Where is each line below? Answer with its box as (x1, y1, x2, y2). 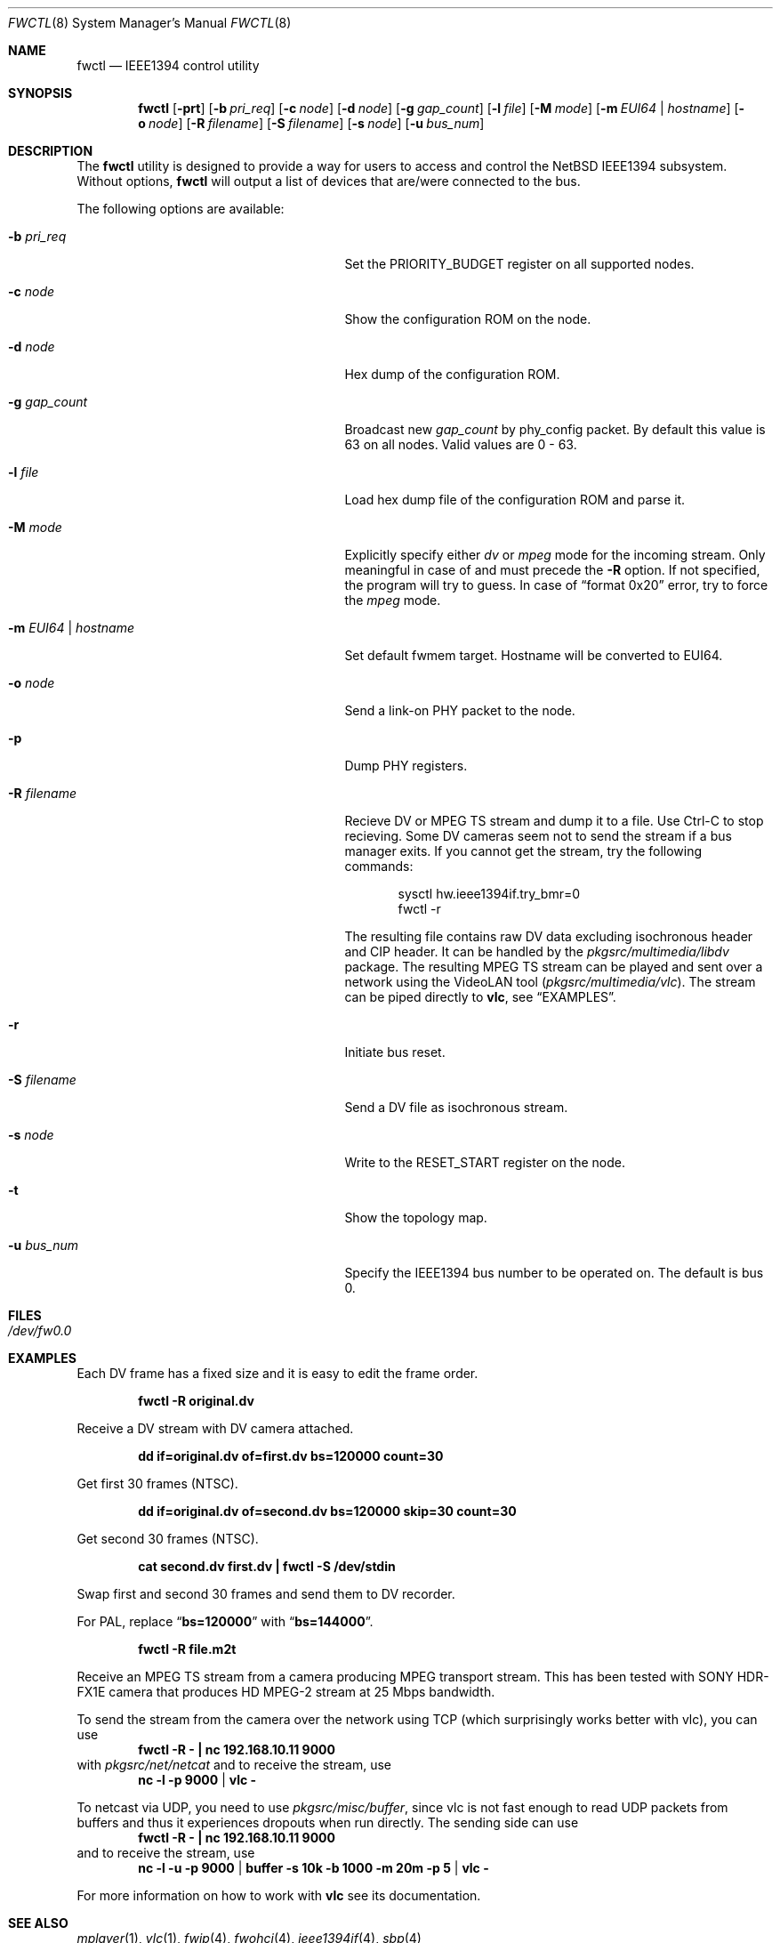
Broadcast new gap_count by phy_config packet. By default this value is (344, 422, 766, 437)
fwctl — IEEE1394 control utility (76, 58, 260, 73)
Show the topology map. (344, 1210, 487, 1225)
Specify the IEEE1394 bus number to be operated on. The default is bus (344, 1265, 764, 1280)
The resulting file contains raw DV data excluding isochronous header (344, 929, 753, 944)
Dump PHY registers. (344, 758, 468, 773)
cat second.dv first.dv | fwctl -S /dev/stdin (138, 1559, 396, 1574)
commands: (344, 859, 414, 874)
